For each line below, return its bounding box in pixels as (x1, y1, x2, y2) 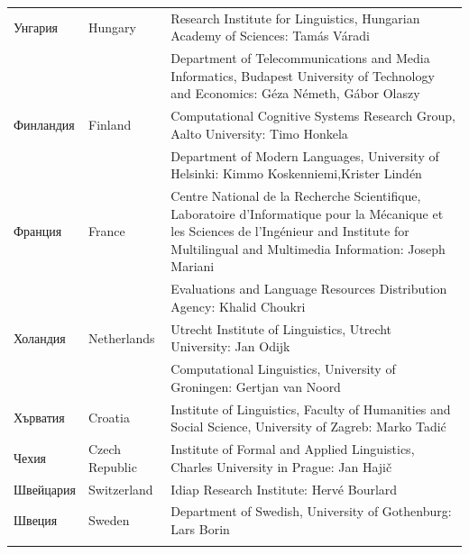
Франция (14, 222, 62, 241)
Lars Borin (170, 519, 230, 538)
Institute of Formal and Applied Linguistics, (170, 440, 415, 459)
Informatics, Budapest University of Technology (170, 66, 435, 85)
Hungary (88, 17, 136, 36)
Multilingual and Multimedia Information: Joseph (170, 239, 446, 258)
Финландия (14, 115, 75, 134)
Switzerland (88, 479, 153, 498)
